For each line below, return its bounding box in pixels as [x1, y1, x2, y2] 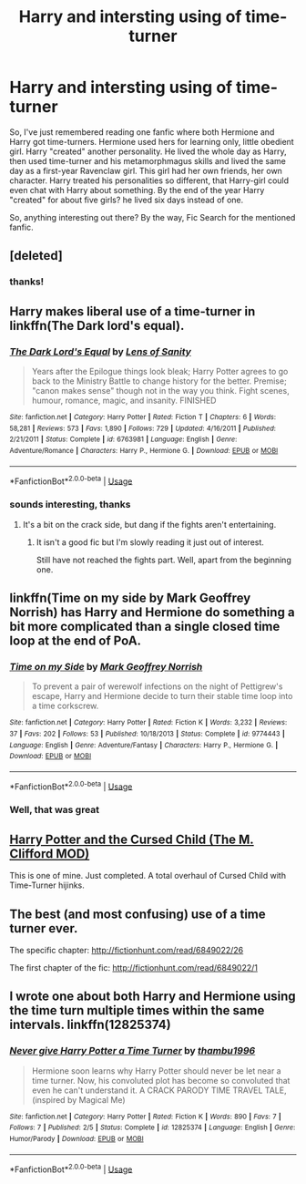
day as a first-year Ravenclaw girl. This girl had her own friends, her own [9, 165, 282, 176]
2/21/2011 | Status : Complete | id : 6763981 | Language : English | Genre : [9, 435, 238, 444]
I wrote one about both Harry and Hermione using [9, 989, 296, 1004]
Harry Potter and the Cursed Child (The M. [9, 831, 255, 847]
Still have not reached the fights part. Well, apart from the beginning [36, 554, 291, 565]
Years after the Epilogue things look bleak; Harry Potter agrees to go [31, 365, 289, 376]
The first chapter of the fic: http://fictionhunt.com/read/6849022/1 [9, 963, 258, 973]
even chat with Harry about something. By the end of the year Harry [9, 184, 265, 195]
